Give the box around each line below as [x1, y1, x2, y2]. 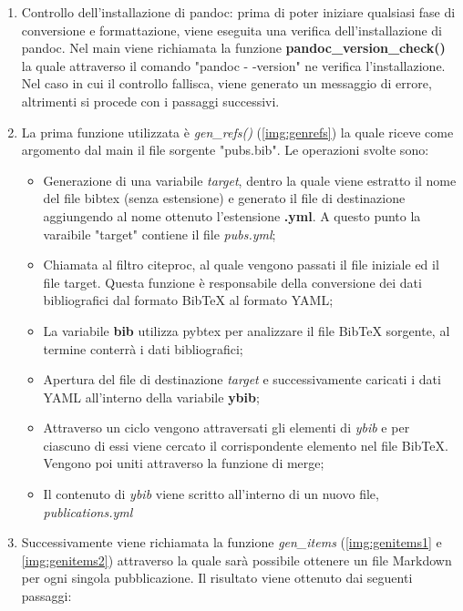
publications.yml [43, 502, 133, 521]
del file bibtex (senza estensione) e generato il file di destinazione [43, 188, 406, 208]
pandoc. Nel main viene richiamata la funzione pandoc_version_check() [21, 38, 446, 57]
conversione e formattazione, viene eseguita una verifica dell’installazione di [21, 20, 442, 39]
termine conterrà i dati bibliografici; [43, 339, 243, 358]
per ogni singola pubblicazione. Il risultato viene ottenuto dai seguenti [21, 568, 413, 587]
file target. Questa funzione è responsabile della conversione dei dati [43, 272, 422, 291]
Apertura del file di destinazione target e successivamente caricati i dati [43, 370, 441, 389]
